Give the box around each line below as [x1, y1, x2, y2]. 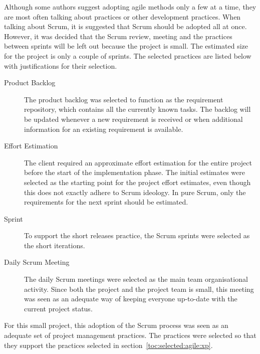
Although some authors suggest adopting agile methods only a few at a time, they [4, 2, 256, 12]
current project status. [24, 303, 93, 313]
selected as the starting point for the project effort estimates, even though [24, 176, 251, 187]
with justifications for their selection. [4, 60, 117, 71]
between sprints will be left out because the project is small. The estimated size [4, 41, 248, 51]
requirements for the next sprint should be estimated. [24, 197, 188, 207]
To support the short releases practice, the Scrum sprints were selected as [24, 230, 250, 241]
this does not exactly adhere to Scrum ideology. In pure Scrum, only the [24, 187, 246, 197]
